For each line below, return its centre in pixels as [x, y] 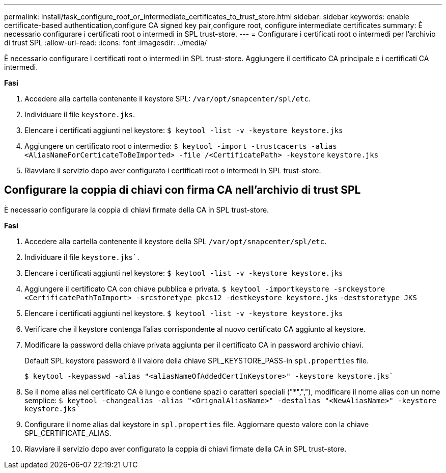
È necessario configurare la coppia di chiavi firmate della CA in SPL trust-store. [137, 209]
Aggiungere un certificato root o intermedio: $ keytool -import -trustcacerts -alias [181, 146]
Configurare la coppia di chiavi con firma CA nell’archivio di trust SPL [183, 190]
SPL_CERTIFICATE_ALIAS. [68, 433]
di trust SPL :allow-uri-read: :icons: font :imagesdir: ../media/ [106, 43]
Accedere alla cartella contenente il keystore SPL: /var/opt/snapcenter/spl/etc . [168, 99]
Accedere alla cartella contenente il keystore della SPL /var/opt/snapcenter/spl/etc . [176, 241]
